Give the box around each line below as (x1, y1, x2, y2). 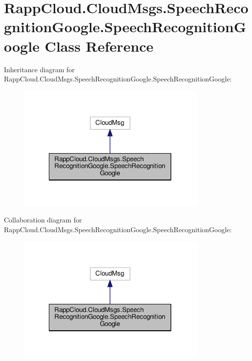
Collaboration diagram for (4, 215, 82, 225)
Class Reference (44, 36, 154, 56)
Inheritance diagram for (4, 64, 75, 74)
